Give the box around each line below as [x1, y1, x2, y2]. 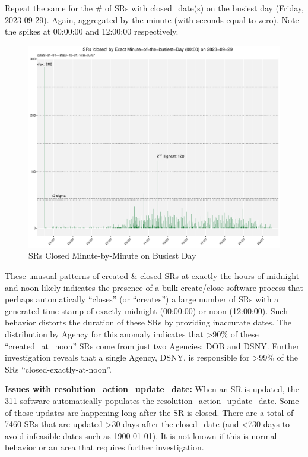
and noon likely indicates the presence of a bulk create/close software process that [5, 281, 304, 293]
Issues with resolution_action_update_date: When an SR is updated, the [5, 383, 299, 395]
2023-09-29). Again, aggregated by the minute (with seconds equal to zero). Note [5, 13, 299, 26]
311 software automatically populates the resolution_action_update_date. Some [5, 395, 299, 407]
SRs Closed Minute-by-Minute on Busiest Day [28, 249, 196, 262]
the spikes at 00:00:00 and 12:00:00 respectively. [5, 25, 179, 37]
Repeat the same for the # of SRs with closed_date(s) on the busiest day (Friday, [5, 2, 304, 14]
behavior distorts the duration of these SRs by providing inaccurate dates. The [5, 316, 292, 328]
